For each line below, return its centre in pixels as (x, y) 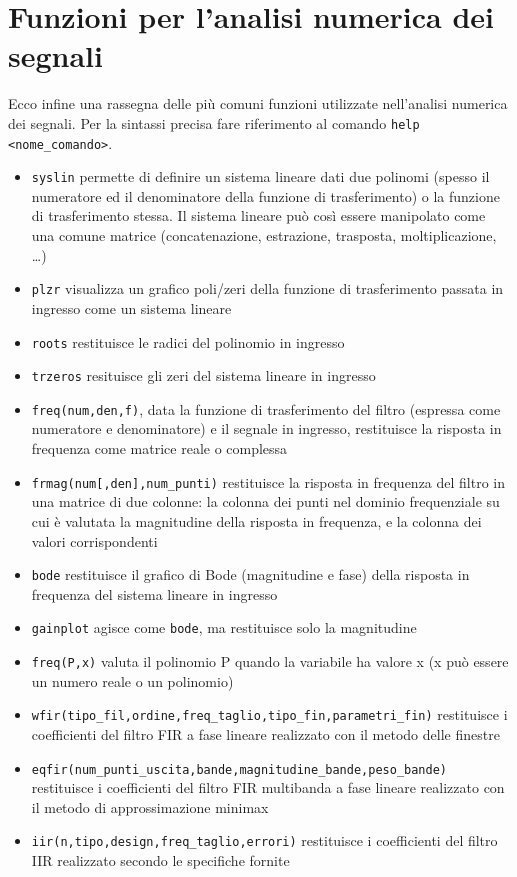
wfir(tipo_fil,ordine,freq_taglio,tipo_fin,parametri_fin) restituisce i (269, 714)
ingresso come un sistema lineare (131, 307)
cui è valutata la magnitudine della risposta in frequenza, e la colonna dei (256, 520)
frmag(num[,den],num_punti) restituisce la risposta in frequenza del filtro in (268, 481)
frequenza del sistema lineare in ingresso (154, 593)
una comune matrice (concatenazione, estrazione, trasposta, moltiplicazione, (264, 235)
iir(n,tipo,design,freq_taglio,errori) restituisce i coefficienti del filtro (264, 840)
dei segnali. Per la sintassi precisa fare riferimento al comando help (214, 122)
